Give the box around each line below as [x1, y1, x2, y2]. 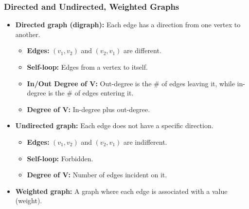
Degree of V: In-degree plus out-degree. [27, 104, 150, 114]
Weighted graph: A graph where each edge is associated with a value [15, 186, 228, 196]
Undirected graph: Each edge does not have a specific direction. [15, 120, 213, 131]
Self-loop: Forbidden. [27, 153, 93, 163]
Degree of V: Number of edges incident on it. [27, 170, 167, 180]
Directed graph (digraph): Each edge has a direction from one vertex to [15, 19, 241, 30]
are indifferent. [123, 136, 167, 147]
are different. [123, 45, 161, 56]
